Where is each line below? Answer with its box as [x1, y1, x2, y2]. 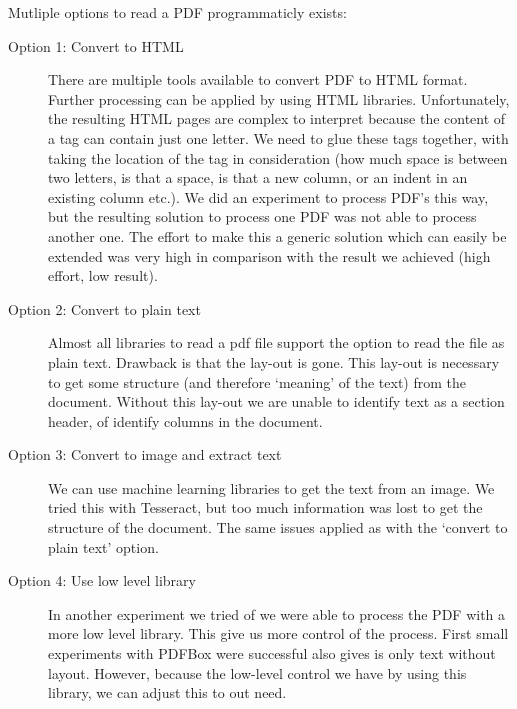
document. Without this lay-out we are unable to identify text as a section [48, 391, 505, 412]
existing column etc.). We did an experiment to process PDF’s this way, [48, 186, 489, 207]
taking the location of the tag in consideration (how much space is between [48, 147, 508, 168]
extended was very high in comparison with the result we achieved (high [48, 245, 491, 266]
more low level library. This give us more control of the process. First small [48, 623, 509, 644]
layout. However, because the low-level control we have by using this [48, 662, 467, 683]
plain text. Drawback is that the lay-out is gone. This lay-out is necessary [48, 351, 500, 372]
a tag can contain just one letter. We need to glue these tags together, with [48, 127, 509, 148]
